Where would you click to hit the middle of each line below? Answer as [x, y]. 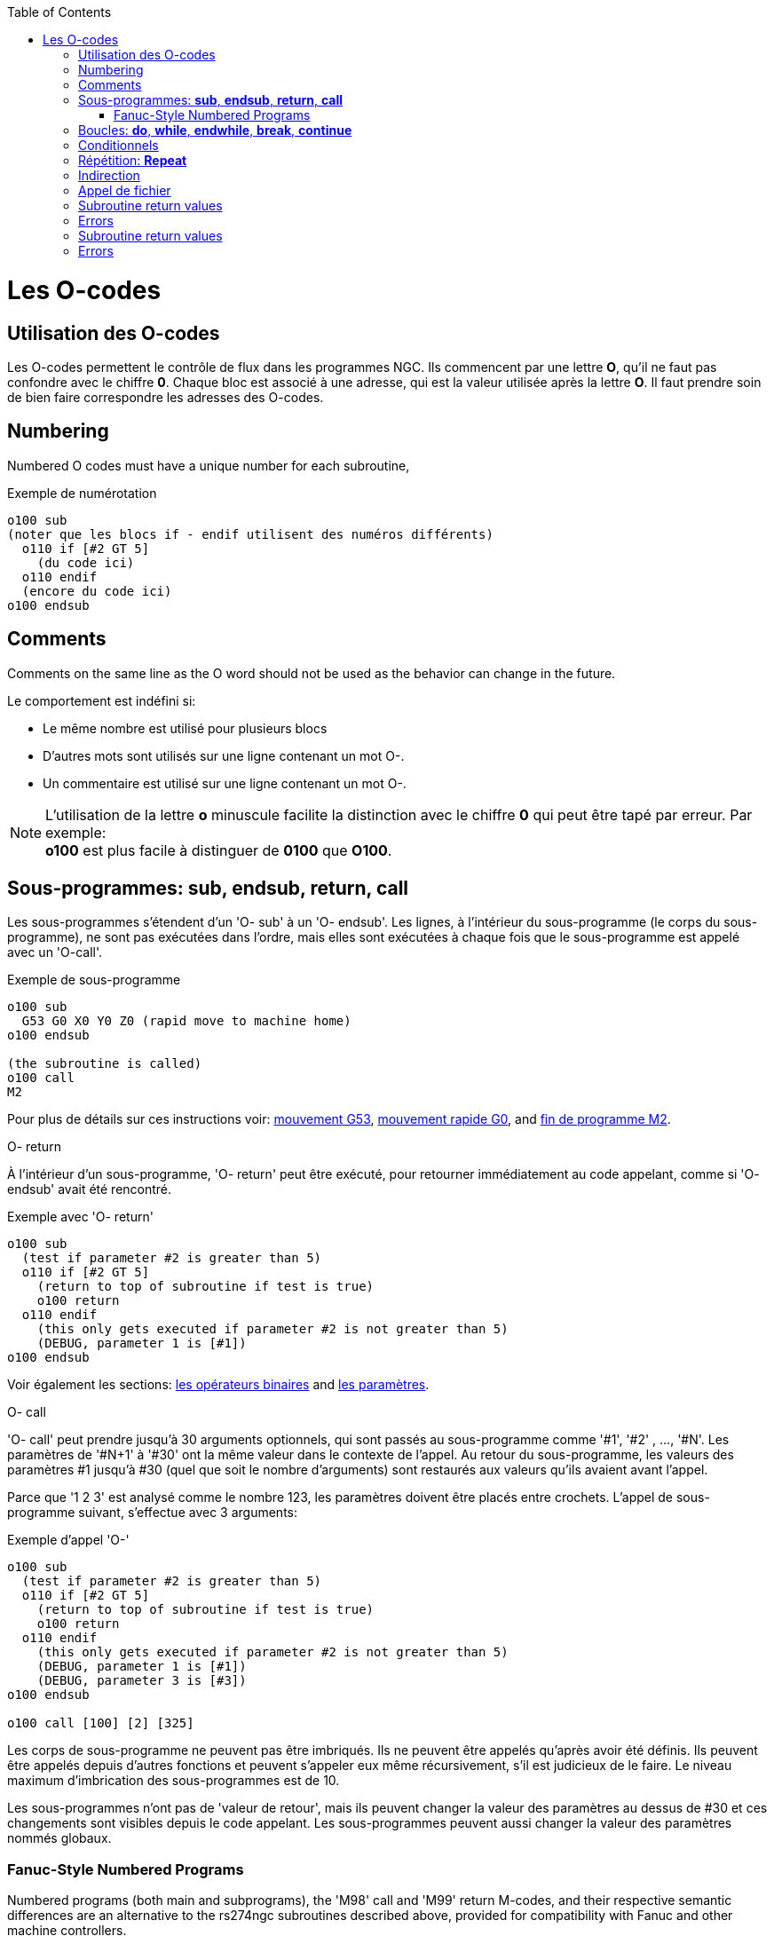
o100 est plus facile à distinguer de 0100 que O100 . [219, 850]
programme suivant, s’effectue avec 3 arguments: [153, 1513]
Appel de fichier [125, 190]
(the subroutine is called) [105, 1064]
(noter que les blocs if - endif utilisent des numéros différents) [250, 534]
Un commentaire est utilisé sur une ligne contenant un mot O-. [225, 783]
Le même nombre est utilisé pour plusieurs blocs [185, 728]
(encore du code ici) [97, 591]
